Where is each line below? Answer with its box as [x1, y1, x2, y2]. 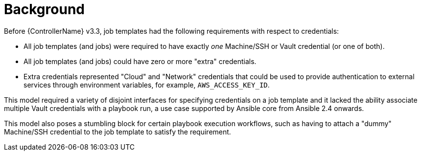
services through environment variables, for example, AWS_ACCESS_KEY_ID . [23, 80, 270, 89]
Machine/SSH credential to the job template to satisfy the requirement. [4, 127, 231, 136]
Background [4, 1, 85, 18]
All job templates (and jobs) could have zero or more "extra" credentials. [23, 57, 257, 66]
